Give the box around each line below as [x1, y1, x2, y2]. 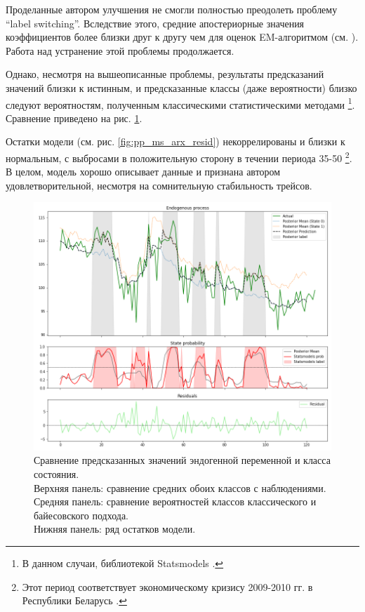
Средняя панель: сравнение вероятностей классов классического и [34, 494, 317, 509]
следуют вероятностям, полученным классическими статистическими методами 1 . [6, 95, 355, 112]
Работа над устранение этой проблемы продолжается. [6, 43, 234, 58]
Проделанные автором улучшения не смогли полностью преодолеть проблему [6, 2, 338, 16]
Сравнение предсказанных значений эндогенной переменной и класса [34, 453, 331, 467]
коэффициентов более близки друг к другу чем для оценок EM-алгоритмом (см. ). [6, 29, 359, 44]
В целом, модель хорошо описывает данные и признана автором [6, 164, 281, 179]
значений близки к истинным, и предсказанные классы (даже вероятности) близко [6, 80, 357, 95]
